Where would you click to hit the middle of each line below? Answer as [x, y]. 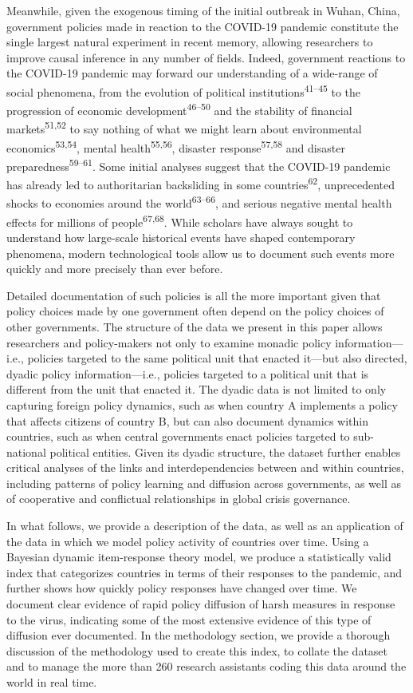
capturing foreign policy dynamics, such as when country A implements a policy [202, 404]
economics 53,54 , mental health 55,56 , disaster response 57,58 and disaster [176, 146]
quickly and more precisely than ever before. [115, 269]
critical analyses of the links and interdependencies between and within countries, [205, 467]
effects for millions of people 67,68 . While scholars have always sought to [180, 220]
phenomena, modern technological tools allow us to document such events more [201, 253]
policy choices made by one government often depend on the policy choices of [195, 311]
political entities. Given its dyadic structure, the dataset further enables [225, 451]
